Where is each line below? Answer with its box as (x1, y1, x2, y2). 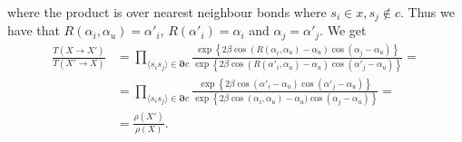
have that (7, 21, 60, 40)
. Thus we (399, 3, 455, 21)
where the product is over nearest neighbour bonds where (7, 3, 327, 21)
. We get (319, 21, 367, 40)
